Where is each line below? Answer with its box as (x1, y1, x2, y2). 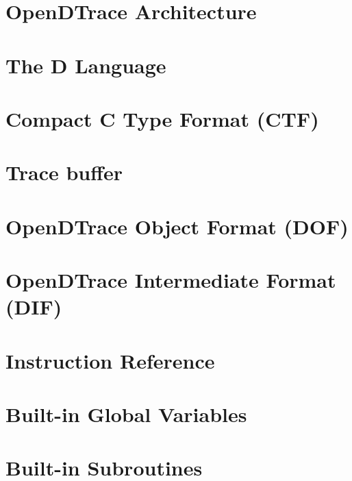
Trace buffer (5, 158, 123, 186)
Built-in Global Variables (5, 400, 247, 428)
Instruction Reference (5, 346, 215, 374)
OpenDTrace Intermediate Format (5, 266, 336, 294)
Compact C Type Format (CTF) (5, 104, 319, 132)
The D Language (5, 51, 166, 79)
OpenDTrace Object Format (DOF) (5, 212, 349, 240)
